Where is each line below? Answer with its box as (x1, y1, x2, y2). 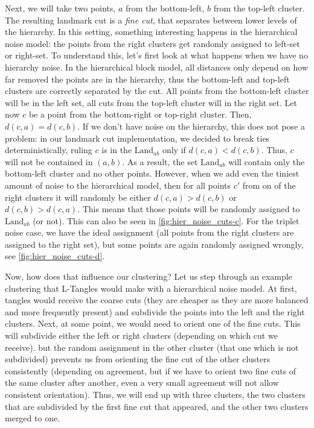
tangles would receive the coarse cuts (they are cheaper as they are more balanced (5, 294, 309, 306)
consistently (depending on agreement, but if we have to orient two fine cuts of (5, 364, 296, 377)
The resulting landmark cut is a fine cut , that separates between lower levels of (5, 13, 297, 26)
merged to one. (5, 412, 60, 424)
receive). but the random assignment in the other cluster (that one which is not (5, 341, 299, 353)
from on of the (242, 178, 296, 191)
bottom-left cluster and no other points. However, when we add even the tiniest (5, 167, 300, 180)
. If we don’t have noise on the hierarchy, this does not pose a (77, 119, 305, 132)
